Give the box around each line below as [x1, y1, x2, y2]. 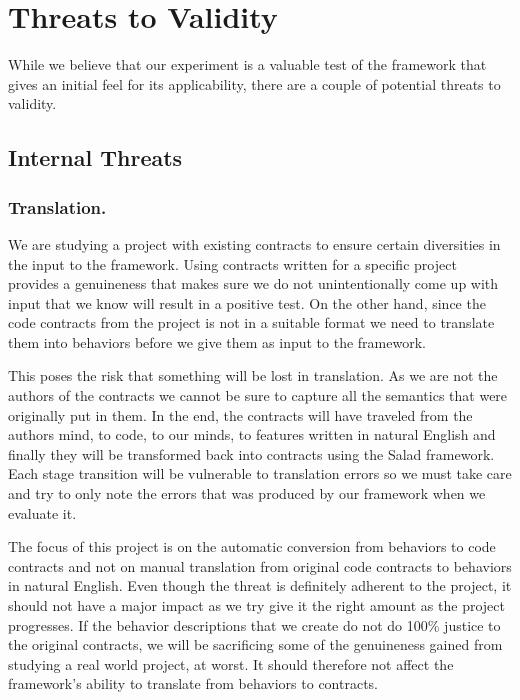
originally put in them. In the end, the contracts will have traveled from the [8, 404, 473, 425]
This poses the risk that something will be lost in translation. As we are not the [8, 365, 498, 386]
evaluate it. [8, 502, 77, 523]
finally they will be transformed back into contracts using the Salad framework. [8, 443, 495, 464]
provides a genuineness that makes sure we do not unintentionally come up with [8, 273, 499, 294]
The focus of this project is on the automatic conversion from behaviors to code [8, 536, 496, 557]
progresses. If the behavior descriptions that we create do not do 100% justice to [8, 614, 501, 635]
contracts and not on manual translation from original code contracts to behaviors [8, 555, 512, 576]
